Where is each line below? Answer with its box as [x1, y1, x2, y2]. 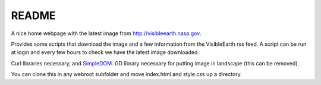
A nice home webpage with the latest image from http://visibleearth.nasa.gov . [11, 30, 202, 37]
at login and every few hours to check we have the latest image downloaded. [11, 49, 199, 56]
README [11, 9, 56, 22]
